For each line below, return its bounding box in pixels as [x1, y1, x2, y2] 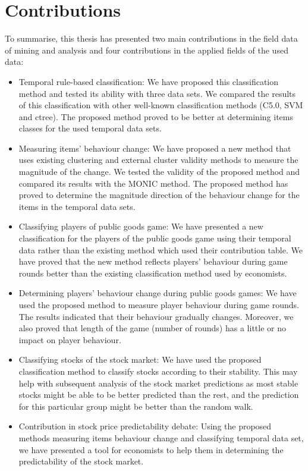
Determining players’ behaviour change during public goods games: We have [18, 287, 297, 299]
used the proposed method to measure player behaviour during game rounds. [18, 299, 299, 310]
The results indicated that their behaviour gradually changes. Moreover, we [18, 310, 294, 322]
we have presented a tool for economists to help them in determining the [18, 443, 284, 456]
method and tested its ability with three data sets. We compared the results [18, 87, 296, 99]
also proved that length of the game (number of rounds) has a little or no [18, 322, 286, 334]
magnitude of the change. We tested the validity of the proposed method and [18, 165, 300, 178]
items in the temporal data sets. [18, 200, 136, 212]
